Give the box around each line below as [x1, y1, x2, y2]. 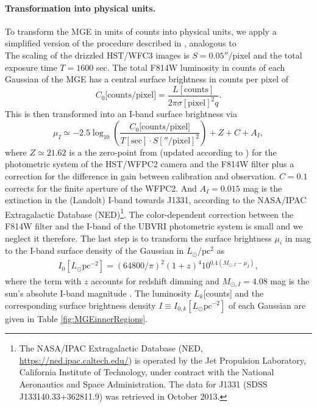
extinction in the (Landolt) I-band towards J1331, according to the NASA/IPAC [5, 193, 307, 206]
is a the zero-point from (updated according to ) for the [69, 145, 277, 158]
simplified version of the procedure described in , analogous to [5, 37, 237, 49]
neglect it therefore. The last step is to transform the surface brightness [5, 231, 272, 244]
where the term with [5, 274, 82, 287]
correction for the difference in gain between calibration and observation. [5, 169, 277, 182]
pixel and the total [232, 48, 302, 61]
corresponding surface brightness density [5, 298, 156, 311]
